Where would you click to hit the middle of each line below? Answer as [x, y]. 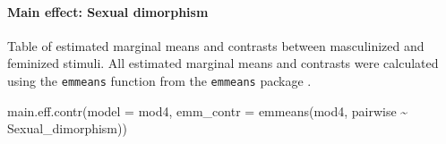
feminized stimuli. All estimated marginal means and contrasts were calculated [223, 63]
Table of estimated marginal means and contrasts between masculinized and [216, 45]
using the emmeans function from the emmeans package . [159, 80]
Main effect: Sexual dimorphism [108, 11]
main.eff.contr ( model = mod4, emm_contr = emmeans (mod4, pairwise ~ [208, 110]
